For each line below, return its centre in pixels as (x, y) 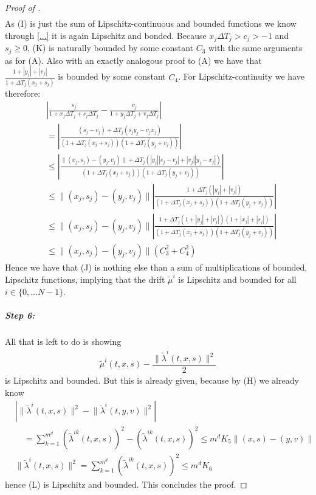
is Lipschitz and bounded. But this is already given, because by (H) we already (152, 380)
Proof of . (23, 7)
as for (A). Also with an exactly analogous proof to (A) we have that (133, 60)
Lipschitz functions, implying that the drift (85, 279)
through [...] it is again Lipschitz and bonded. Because (106, 35)
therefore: (23, 93)
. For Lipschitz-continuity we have (241, 76)
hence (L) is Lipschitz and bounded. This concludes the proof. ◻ (126, 484)
